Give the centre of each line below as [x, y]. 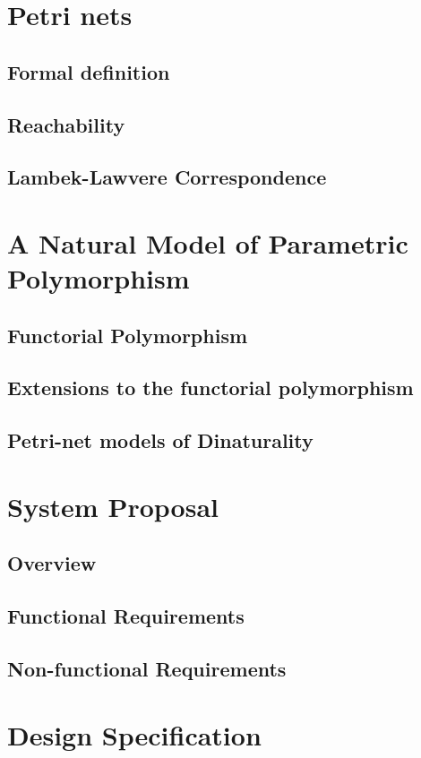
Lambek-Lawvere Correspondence [167, 177]
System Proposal [113, 506]
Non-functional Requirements [147, 668]
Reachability [66, 124]
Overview [52, 563]
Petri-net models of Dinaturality [160, 440]
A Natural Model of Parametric [208, 242]
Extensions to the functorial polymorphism [210, 388]
